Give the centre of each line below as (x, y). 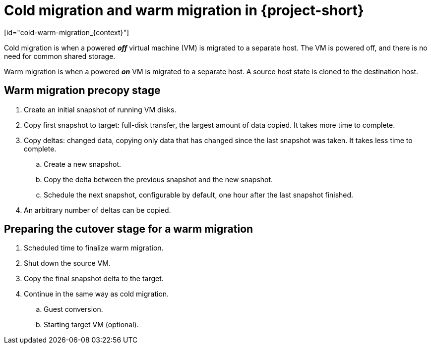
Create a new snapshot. (83, 164)
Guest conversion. (73, 309)
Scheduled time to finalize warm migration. (94, 248)
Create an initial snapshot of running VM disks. (100, 109)
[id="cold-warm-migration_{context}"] (67, 32)
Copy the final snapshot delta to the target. (94, 279)
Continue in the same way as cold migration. (96, 294)
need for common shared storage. (60, 56)
